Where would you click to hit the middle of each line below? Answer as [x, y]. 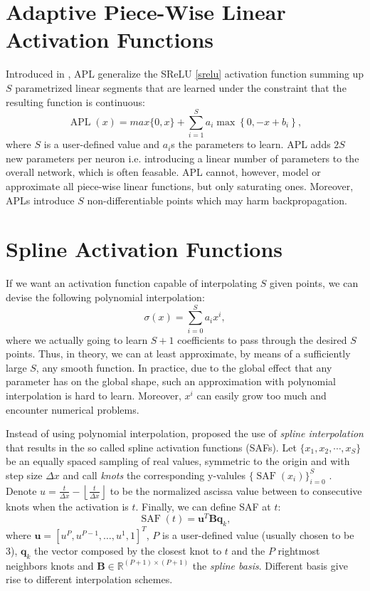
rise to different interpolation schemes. [89, 579]
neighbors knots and [50, 565]
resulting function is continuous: [75, 101]
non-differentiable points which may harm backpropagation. [217, 200]
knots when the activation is [67, 506]
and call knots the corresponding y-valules [154, 475]
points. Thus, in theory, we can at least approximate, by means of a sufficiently [178, 354]
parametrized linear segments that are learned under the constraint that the [181, 87]
